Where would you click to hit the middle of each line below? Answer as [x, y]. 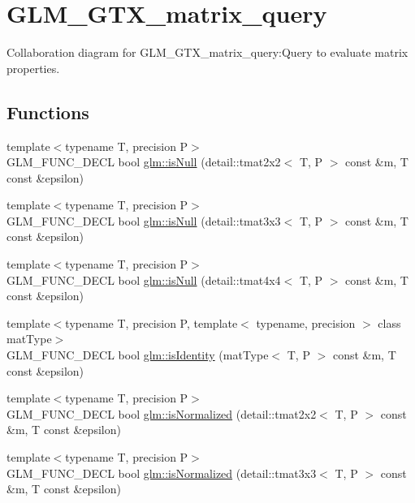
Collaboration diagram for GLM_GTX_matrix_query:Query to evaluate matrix [207, 52]
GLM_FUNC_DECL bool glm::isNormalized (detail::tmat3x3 [162, 473]
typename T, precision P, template [151, 322]
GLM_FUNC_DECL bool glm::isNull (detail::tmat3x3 [144, 220]
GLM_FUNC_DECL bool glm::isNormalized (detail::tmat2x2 [162, 413]
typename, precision [306, 322]
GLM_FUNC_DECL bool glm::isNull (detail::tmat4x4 [144, 279]
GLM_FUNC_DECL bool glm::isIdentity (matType [138, 355]
